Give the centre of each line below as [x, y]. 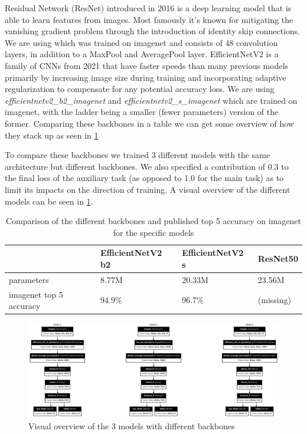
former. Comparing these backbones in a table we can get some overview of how [149, 123]
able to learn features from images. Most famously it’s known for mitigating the [149, 19]
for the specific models [153, 232]
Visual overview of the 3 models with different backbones [132, 425]
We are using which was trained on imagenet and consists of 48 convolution [141, 42]
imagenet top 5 [36, 294]
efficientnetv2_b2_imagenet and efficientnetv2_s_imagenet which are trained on [151, 100]
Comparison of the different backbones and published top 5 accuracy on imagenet [153, 221]
